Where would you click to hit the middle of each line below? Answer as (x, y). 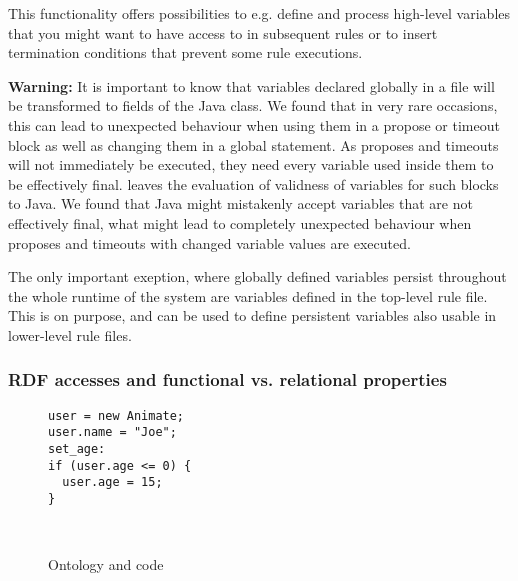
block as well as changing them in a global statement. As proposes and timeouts (253, 144)
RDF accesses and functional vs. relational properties (227, 379)
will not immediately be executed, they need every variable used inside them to (251, 164)
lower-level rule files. (70, 334)
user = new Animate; (116, 415)
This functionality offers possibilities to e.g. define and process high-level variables (259, 13)
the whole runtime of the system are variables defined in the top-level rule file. (248, 295)
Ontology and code (106, 564)
